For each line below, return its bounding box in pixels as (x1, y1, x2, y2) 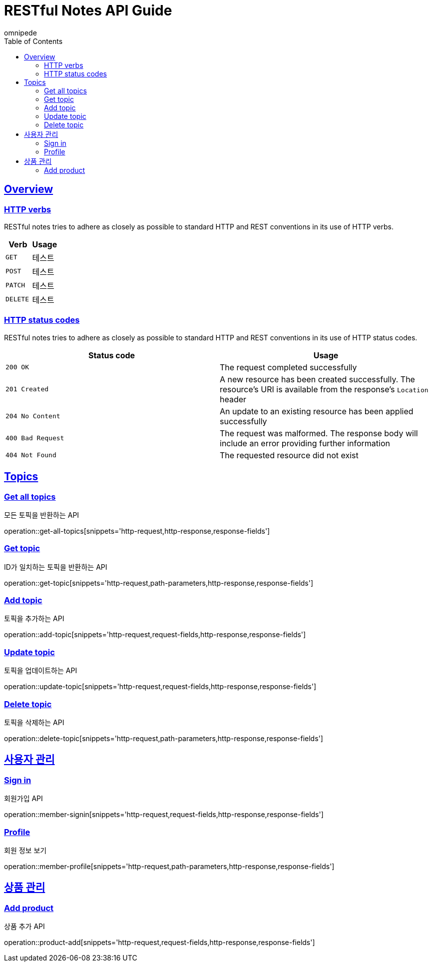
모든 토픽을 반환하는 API (4, 510, 79, 519)
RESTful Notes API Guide (4, 2, 172, 19)
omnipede (4, 28, 37, 37)
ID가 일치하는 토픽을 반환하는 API (4, 562, 107, 571)
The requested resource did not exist (220, 450, 359, 460)
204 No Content (5, 412, 60, 420)
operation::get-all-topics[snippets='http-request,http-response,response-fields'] (4, 526, 270, 535)
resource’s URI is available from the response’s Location (220, 384, 429, 394)
